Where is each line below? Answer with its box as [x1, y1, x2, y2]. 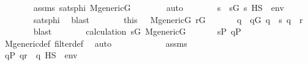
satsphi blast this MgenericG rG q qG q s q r [33, 13, 303, 26]
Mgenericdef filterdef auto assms [4, 36, 187, 49]
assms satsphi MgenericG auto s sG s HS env [33, 1, 284, 13]
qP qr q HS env [4, 49, 78, 61]
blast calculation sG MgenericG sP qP [33, 25, 241, 38]
